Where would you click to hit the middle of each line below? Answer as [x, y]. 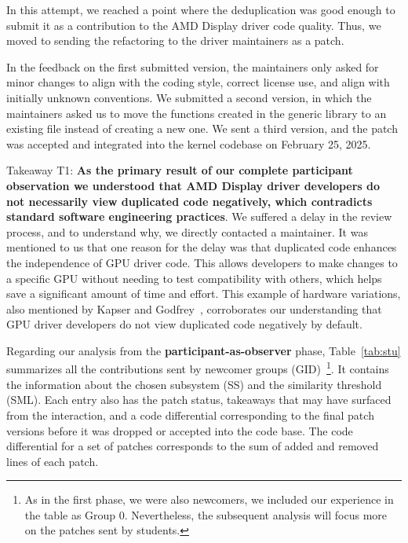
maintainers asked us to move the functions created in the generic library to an [197, 113]
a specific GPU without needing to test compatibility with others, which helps [194, 278]
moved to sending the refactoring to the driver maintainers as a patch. [175, 40]
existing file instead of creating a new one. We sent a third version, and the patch [202, 128]
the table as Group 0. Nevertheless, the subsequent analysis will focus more [206, 514]
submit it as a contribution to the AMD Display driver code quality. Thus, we [194, 25]
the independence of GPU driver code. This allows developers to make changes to [202, 262]
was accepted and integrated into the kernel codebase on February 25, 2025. [189, 143]
